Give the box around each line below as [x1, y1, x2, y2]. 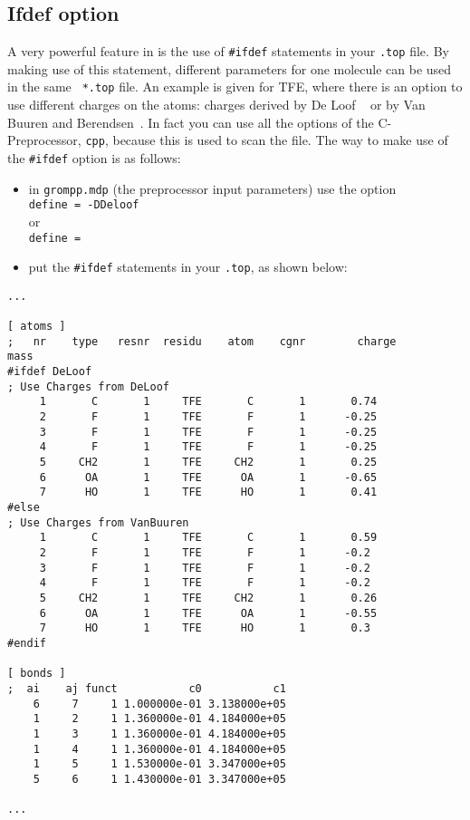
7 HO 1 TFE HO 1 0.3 [39, 622, 370, 635]
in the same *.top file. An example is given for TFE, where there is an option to [7, 77, 463, 96]
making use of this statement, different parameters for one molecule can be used [7, 59, 452, 78]
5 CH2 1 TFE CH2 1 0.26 [39, 591, 378, 604]
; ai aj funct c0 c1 [7, 681, 286, 695]
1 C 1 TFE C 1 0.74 [39, 395, 378, 409]
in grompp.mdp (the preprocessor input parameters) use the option [28, 178, 397, 198]
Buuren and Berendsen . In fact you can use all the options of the [7, 112, 374, 131]
